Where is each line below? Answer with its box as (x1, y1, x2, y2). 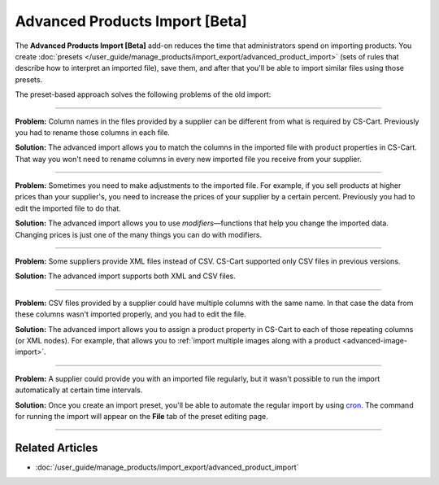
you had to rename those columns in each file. (15, 127, 171, 138)
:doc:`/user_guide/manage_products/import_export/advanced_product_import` (35, 462, 299, 472)
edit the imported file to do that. (15, 203, 121, 213)
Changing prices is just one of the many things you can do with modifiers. (15, 229, 263, 239)
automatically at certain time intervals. (15, 385, 143, 395)
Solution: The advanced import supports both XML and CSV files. (15, 271, 236, 281)
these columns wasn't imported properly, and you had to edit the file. (15, 309, 247, 319)
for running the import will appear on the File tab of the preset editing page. (15, 411, 268, 421)
